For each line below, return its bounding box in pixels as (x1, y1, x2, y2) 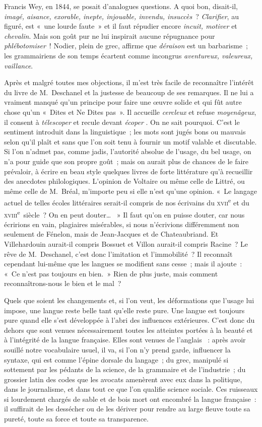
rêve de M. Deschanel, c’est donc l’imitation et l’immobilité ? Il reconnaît (4, 248, 233, 259)
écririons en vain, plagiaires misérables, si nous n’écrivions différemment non (4, 219, 239, 229)
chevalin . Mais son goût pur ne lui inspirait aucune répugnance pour (4, 30, 215, 41)
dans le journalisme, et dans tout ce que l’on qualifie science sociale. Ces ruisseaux (4, 384, 258, 394)
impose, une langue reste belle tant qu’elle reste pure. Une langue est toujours (4, 305, 245, 315)
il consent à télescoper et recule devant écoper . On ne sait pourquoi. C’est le (4, 116, 240, 127)
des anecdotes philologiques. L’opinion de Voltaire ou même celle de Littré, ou (4, 176, 245, 186)
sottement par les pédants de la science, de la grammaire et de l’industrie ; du (4, 364, 246, 375)
